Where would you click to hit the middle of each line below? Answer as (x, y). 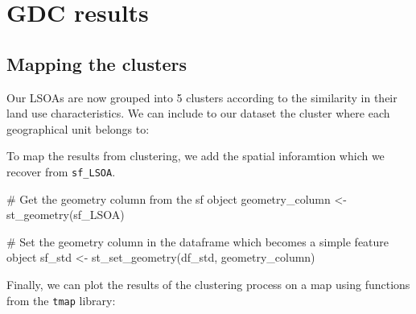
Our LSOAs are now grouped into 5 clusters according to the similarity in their (202, 97)
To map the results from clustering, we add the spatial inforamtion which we (196, 156)
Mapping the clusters (97, 63)
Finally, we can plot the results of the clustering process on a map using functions (208, 284)
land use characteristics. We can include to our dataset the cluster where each (198, 113)
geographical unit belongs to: (78, 128)
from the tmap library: (61, 300)
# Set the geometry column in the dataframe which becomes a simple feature (198, 241)
